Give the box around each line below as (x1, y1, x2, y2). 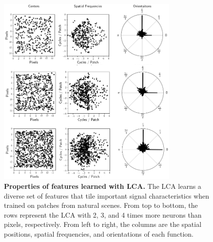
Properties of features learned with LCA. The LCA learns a (4, 181, 201, 191)
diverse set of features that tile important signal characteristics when (4, 190, 210, 201)
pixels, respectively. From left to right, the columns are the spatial (4, 219, 202, 229)
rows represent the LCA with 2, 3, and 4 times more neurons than (4, 209, 202, 220)
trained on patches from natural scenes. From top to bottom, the (4, 200, 198, 210)
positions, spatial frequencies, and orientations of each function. (4, 229, 194, 239)
